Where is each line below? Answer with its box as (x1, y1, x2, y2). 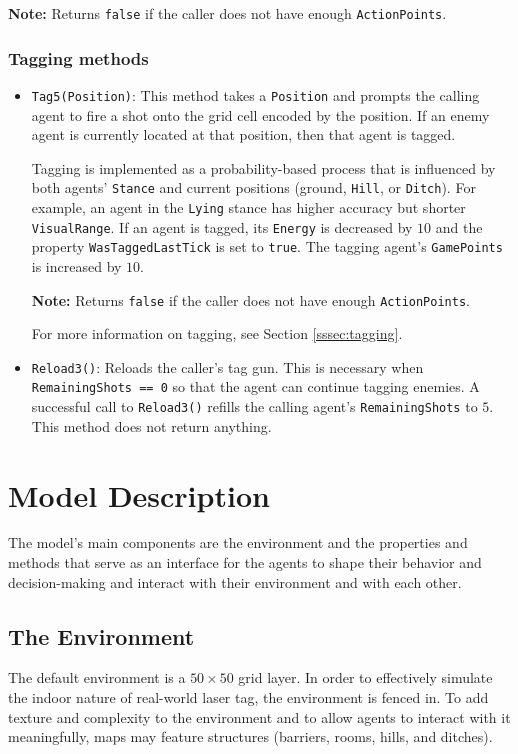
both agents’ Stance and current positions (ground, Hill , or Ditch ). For (31, 177, 476, 198)
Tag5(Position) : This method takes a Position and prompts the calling (31, 84, 480, 105)
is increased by (31, 255, 122, 276)
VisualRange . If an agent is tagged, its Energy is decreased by (31, 216, 413, 237)
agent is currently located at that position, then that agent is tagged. (31, 124, 456, 145)
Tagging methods (8, 45, 149, 70)
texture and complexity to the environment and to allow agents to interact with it (8, 706, 511, 727)
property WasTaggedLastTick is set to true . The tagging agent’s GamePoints (31, 236, 503, 257)
